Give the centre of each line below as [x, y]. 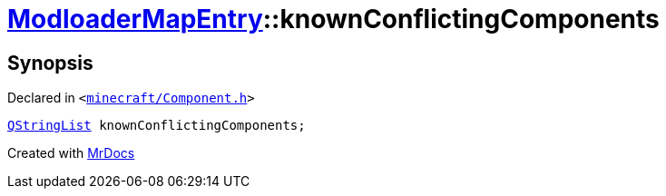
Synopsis [50, 63]
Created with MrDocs [71, 153]
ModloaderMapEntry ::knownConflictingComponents [333, 19]
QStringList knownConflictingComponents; [157, 126]
